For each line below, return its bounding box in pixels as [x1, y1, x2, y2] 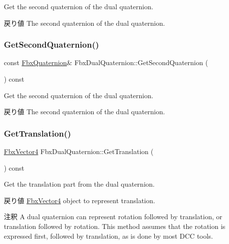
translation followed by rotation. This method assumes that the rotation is [4, 221, 226, 231]
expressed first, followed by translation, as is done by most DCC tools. [4, 230, 213, 241]
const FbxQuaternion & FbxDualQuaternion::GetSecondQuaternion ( [4, 57, 208, 68]
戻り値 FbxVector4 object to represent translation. [4, 195, 155, 205]
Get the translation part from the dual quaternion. [4, 179, 155, 189]
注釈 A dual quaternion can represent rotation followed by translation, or [4, 211, 222, 222]
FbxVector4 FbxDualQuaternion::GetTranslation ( [4, 146, 154, 156]
